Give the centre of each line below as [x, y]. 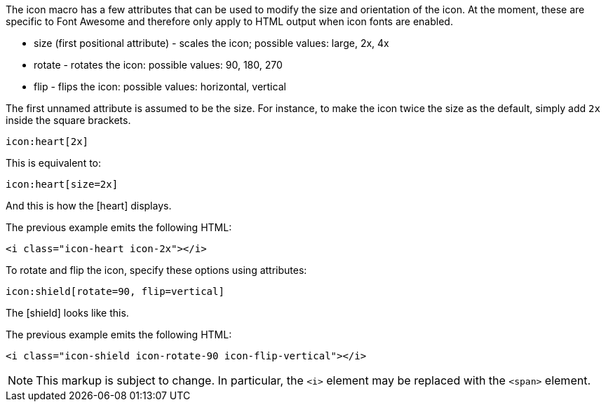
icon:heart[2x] [47, 142]
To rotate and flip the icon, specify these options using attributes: [156, 270]
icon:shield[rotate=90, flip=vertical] [115, 291]
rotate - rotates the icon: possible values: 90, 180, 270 [158, 65]
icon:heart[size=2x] [62, 184]
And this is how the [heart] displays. [89, 206]
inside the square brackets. [68, 120]
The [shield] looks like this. [67, 313]
